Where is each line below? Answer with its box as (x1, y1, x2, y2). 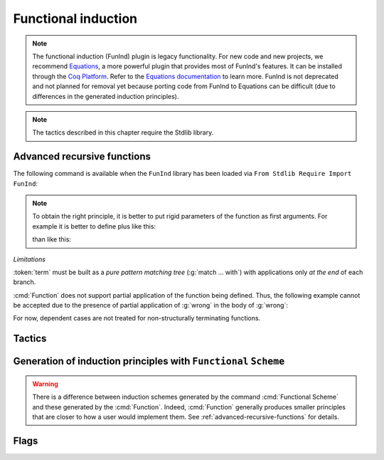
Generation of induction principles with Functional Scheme (13, 355, 285, 367)
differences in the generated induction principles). (32, 92, 179, 100)
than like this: (32, 235, 71, 244)
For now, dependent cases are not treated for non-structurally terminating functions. (13, 314, 261, 323)
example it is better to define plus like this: (32, 221, 156, 231)
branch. (13, 278, 36, 286)
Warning (32, 380, 58, 388)
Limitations (13, 255, 46, 263)
